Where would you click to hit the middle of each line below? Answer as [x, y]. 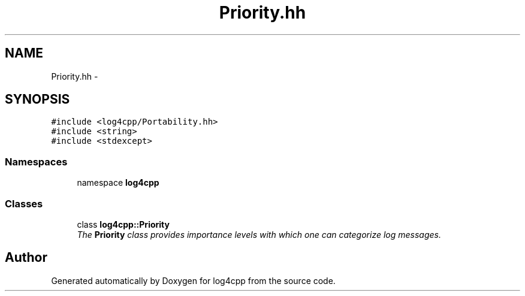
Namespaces [36, 161]
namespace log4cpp [118, 183]
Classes [24, 203]
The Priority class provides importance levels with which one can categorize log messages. [259, 234]
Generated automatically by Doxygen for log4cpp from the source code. [193, 280]
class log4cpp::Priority [123, 224]
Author [26, 258]
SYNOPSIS [37, 99]
